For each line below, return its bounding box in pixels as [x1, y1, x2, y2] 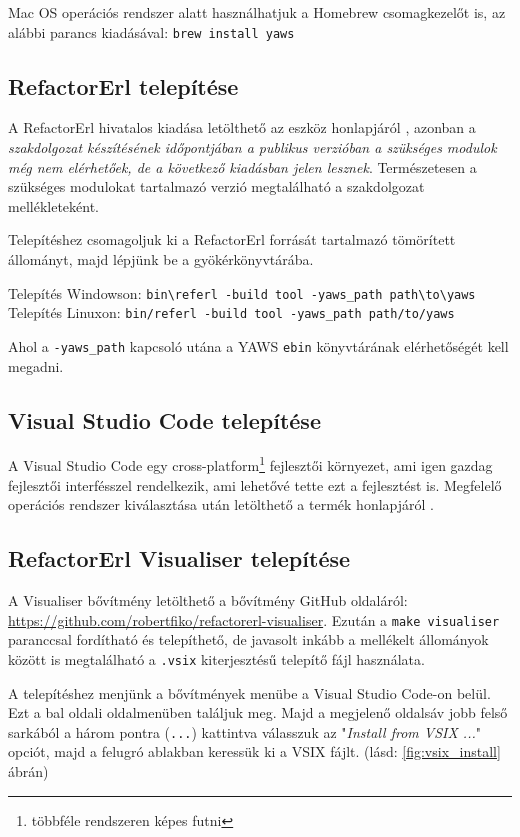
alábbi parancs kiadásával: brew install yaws [8, 21, 295, 42]
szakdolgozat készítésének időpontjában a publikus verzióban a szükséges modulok [8, 137, 497, 158]
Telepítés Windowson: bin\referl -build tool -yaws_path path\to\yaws [8, 282, 476, 303]
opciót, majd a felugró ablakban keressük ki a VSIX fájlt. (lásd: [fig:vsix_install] [8, 741, 501, 762]
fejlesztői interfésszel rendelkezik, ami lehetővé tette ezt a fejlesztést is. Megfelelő [8, 474, 502, 495]
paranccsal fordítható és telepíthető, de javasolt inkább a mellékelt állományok [8, 629, 489, 650]
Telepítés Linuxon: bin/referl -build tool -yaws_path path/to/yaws [8, 302, 455, 323]
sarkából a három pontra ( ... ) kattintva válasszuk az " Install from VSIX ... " [8, 721, 481, 742]
